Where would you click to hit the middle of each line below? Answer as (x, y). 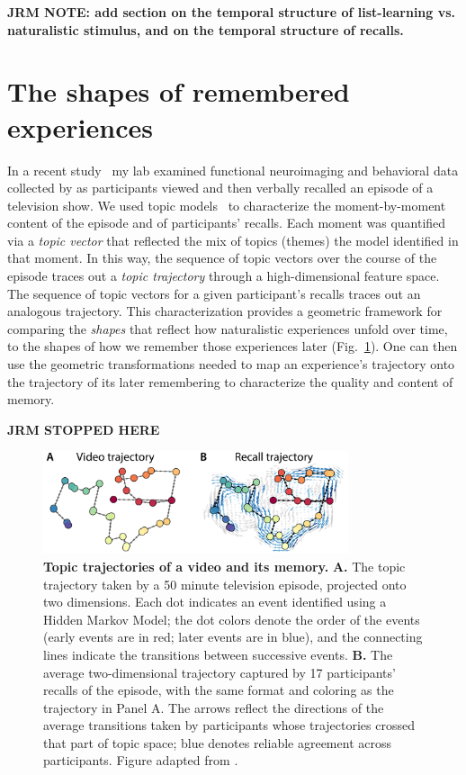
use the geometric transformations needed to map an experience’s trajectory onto (231, 364)
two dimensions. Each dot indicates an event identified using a (215, 602)
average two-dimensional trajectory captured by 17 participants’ (220, 672)
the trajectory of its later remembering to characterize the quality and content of (230, 381)
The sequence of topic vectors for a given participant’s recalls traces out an (214, 293)
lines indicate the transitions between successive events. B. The (218, 654)
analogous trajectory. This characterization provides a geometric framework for (225, 311)
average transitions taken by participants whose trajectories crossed (229, 725)
